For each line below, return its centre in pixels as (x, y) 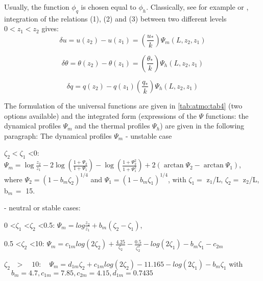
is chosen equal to (109, 7)
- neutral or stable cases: (42, 208)
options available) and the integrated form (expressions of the (100, 115)
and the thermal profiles (112, 126)
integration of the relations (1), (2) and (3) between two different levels (115, 18)
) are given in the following (202, 126)
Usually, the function (37, 7)
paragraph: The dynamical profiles (58, 135)
